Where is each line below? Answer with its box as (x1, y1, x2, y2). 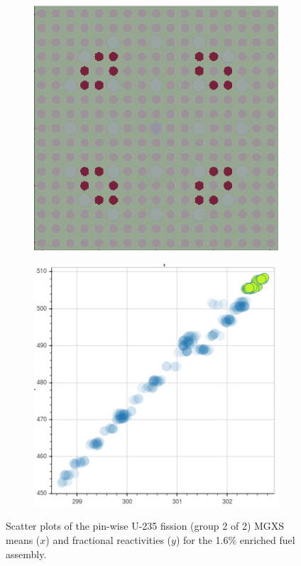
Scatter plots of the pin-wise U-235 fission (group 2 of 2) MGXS (6, 518, 285, 533)
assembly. (6, 546, 47, 561)
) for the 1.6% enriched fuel (175, 532, 295, 547)
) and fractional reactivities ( (45, 532, 172, 547)
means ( (6, 532, 40, 547)
